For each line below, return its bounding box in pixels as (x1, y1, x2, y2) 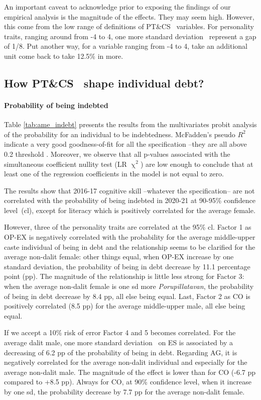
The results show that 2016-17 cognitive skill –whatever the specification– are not (4, 185, 255, 195)
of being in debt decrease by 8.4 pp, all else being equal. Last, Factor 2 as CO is (4, 290, 250, 301)
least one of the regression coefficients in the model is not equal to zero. (4, 168, 224, 179)
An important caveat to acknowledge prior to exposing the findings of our (4, 2, 231, 12)
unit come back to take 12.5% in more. (4, 50, 123, 61)
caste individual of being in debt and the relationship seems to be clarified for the (4, 241, 255, 252)
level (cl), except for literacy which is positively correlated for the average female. (4, 205, 255, 215)
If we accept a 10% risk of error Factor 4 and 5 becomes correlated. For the (4, 327, 236, 338)
